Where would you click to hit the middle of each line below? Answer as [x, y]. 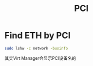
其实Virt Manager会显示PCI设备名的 [40, 58]
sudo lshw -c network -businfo [36, 48]
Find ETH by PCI [38, 35]
